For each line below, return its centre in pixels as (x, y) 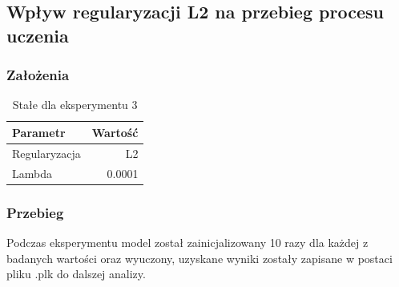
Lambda (32, 173)
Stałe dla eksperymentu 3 (75, 105)
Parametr (39, 132)
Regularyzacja (46, 153)
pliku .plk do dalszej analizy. (76, 274)
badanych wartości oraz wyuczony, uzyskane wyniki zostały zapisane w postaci (199, 258)
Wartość (115, 132)
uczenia (38, 35)
